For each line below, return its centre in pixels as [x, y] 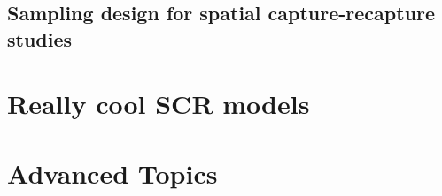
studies [40, 38]
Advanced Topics [112, 173]
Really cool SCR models [159, 104]
